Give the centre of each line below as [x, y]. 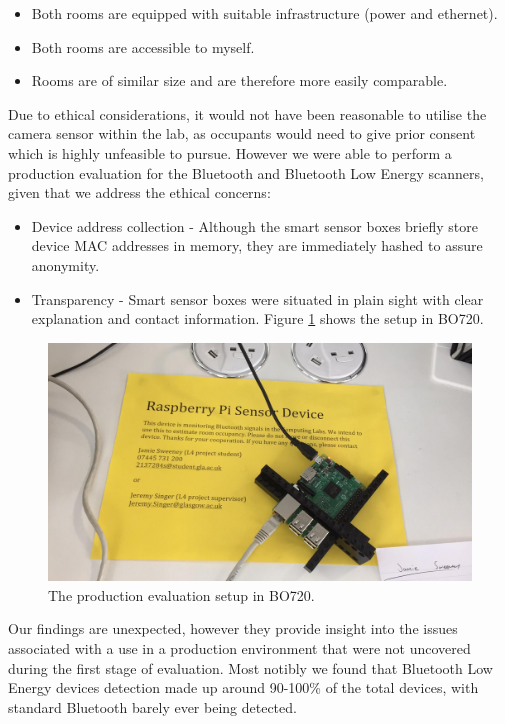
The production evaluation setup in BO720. [181, 594]
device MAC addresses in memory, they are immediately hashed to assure [257, 245]
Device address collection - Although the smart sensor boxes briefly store [254, 225]
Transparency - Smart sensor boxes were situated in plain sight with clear [257, 298]
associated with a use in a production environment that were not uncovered [239, 648]
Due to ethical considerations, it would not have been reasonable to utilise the [247, 113]
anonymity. [65, 264]
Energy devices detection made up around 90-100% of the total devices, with [243, 687]
